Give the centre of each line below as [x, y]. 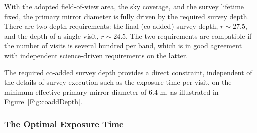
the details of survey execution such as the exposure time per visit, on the [118, 82]
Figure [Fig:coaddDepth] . [43, 102]
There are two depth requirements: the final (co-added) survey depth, [111, 26]
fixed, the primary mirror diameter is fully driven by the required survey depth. [127, 16]
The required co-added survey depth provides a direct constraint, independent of [128, 72]
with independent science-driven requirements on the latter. [96, 55]
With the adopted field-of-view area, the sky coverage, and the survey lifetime [124, 6]
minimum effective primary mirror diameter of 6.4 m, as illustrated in [111, 92]
